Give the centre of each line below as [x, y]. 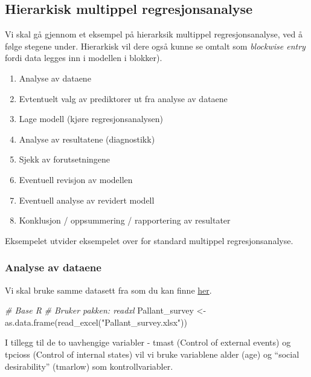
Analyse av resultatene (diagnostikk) [87, 139]
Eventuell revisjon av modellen [76, 179]
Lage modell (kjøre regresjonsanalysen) [91, 119]
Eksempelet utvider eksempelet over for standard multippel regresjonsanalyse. [149, 240]
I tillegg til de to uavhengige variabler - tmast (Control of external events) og [148, 342]
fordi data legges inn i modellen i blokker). [84, 58]
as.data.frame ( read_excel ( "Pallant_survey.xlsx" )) [96, 322]
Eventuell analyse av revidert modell [87, 200]
